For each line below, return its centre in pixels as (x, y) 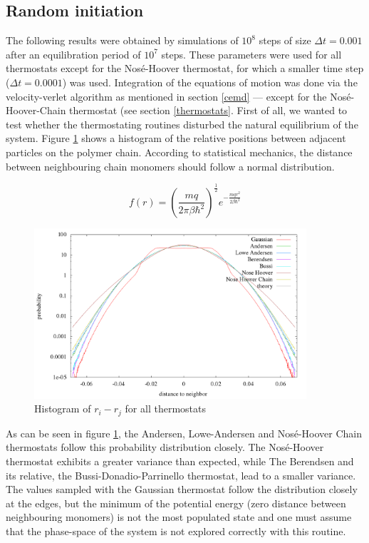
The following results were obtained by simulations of (122, 40)
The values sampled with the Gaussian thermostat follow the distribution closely (182, 489)
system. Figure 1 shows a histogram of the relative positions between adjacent (176, 138)
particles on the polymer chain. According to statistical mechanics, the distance (179, 152)
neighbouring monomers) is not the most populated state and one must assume (179, 517)
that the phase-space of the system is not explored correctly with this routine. (176, 531)
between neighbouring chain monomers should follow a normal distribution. (170, 166)
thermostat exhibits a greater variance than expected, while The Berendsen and (180, 461)
